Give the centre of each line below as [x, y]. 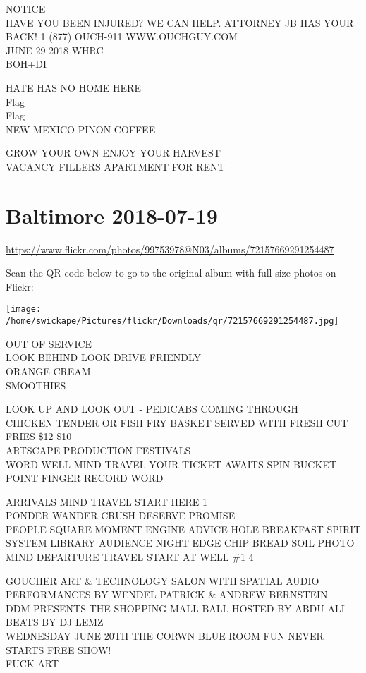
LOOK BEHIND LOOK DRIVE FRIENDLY [104, 357]
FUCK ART [32, 663]
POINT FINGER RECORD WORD [85, 478]
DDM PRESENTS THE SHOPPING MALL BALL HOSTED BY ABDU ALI [175, 608]
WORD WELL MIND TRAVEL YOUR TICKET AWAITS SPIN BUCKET [171, 464]
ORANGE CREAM [48, 371]
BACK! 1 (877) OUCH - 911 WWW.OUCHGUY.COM [122, 36]
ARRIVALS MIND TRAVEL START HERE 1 [107, 501]
